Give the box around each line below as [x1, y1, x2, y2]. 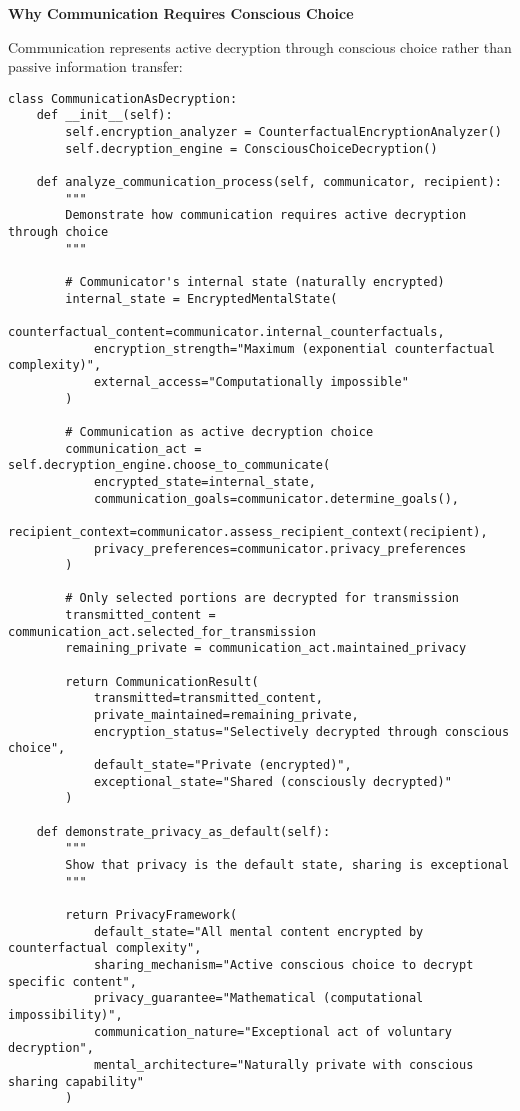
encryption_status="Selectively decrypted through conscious [93, 724, 510, 739]
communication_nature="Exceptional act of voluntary [93, 1024, 452, 1039]
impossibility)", [8, 1007, 123, 1022]
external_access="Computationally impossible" [93, 374, 409, 389]
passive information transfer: [8, 56, 183, 77]
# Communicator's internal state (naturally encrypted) [65, 275, 445, 289]
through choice [8, 225, 109, 240]
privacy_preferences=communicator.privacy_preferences [93, 541, 467, 556]
